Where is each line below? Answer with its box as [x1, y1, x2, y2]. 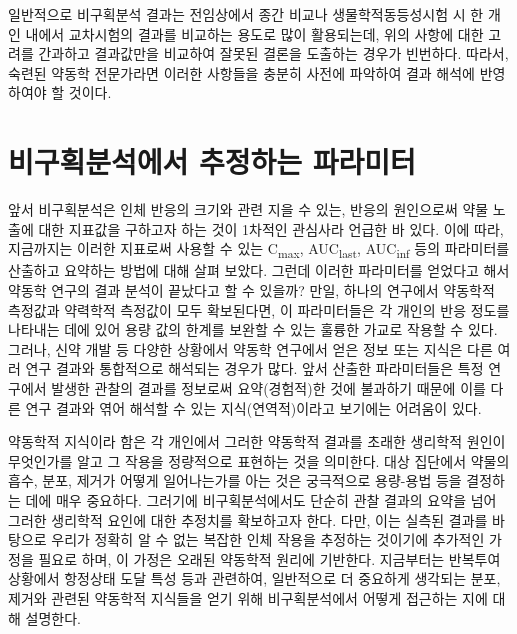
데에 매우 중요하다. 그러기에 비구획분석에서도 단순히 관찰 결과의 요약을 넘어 [25, 489, 497, 510]
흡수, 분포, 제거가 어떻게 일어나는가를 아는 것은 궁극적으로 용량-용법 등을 [8, 470, 462, 491]
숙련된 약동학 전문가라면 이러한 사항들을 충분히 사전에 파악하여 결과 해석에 [8, 62, 475, 83]
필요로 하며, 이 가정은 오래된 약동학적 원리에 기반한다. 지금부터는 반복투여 [38, 548, 501, 569]
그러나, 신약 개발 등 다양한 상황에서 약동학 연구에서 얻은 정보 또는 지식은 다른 [8, 338, 493, 359]
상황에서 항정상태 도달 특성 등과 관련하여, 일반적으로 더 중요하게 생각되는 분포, [8, 568, 501, 589]
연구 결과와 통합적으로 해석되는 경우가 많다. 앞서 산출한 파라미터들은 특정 [25, 358, 484, 379]
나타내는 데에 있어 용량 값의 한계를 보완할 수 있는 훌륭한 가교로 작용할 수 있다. [8, 319, 498, 340]
